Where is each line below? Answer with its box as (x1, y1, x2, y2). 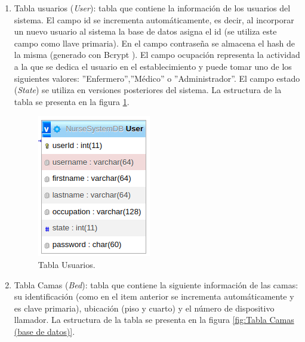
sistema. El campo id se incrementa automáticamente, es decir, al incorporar (14, 13, 294, 26)
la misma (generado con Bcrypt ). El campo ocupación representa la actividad (14, 48, 300, 61)
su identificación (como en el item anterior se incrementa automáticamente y (14, 290, 294, 303)
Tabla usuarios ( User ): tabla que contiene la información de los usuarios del (14, 2, 291, 14)
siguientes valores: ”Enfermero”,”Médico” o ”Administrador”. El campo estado (14, 72, 300, 84)
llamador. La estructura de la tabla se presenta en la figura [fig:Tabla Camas (14, 313, 294, 326)
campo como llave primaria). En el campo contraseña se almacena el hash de (14, 36, 295, 49)
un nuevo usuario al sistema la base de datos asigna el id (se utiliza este (14, 25, 277, 38)
